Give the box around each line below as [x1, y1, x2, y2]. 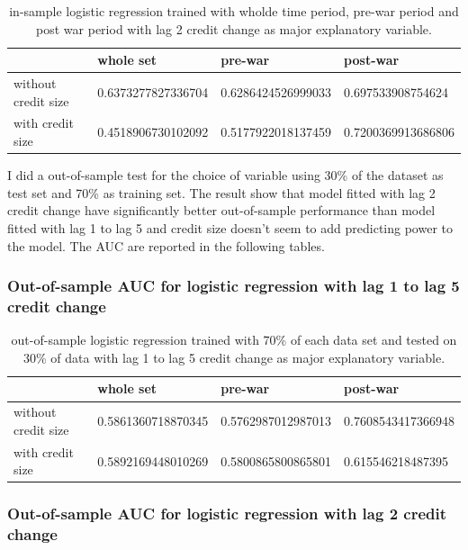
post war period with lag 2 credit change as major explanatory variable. [36, 19, 432, 38]
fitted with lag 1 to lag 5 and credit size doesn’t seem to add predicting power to [7, 218, 453, 237]
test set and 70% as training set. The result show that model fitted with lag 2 [7, 183, 436, 202]
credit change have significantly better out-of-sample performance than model [7, 201, 436, 220]
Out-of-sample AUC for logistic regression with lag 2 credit [7, 502, 447, 525]
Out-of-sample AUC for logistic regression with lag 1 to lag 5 [7, 275, 460, 297]
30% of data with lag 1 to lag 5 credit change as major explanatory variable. [22, 347, 445, 366]
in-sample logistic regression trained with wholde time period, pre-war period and [9, 2, 459, 20]
